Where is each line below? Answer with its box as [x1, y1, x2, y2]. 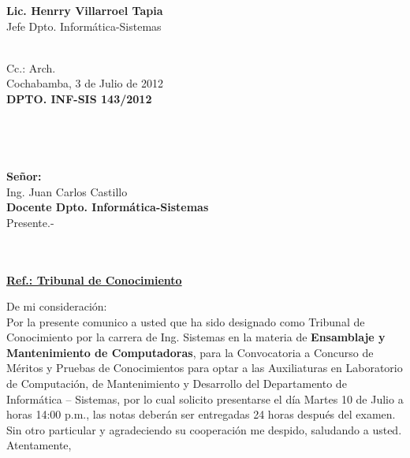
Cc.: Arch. [6, 59, 56, 76]
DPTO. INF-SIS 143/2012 [6, 90, 152, 106]
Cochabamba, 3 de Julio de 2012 [6, 75, 163, 91]
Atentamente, [6, 437, 72, 453]
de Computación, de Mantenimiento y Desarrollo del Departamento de [6, 375, 347, 392]
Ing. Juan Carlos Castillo [6, 183, 128, 199]
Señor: [6, 167, 42, 184]
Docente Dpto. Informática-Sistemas [6, 199, 209, 215]
